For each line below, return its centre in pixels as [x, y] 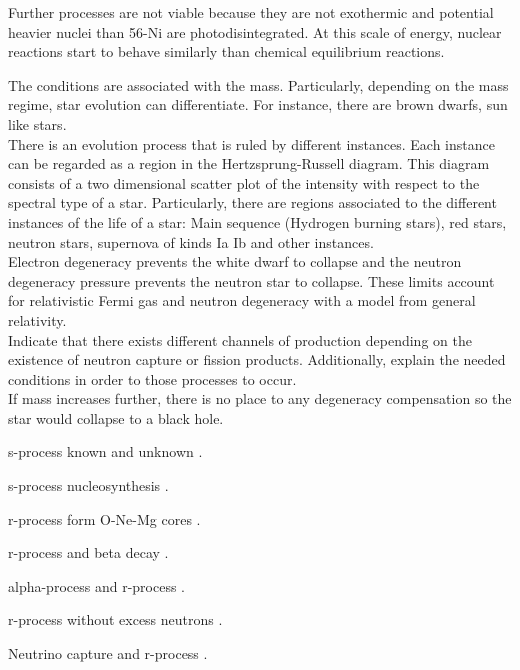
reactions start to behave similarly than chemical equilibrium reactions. [226, 51]
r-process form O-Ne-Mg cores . [104, 518]
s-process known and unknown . [105, 451]
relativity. [37, 319]
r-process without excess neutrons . [115, 619]
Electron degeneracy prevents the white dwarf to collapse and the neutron [235, 261]
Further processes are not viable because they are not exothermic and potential [251, 12]
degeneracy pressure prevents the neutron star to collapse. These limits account [251, 280]
